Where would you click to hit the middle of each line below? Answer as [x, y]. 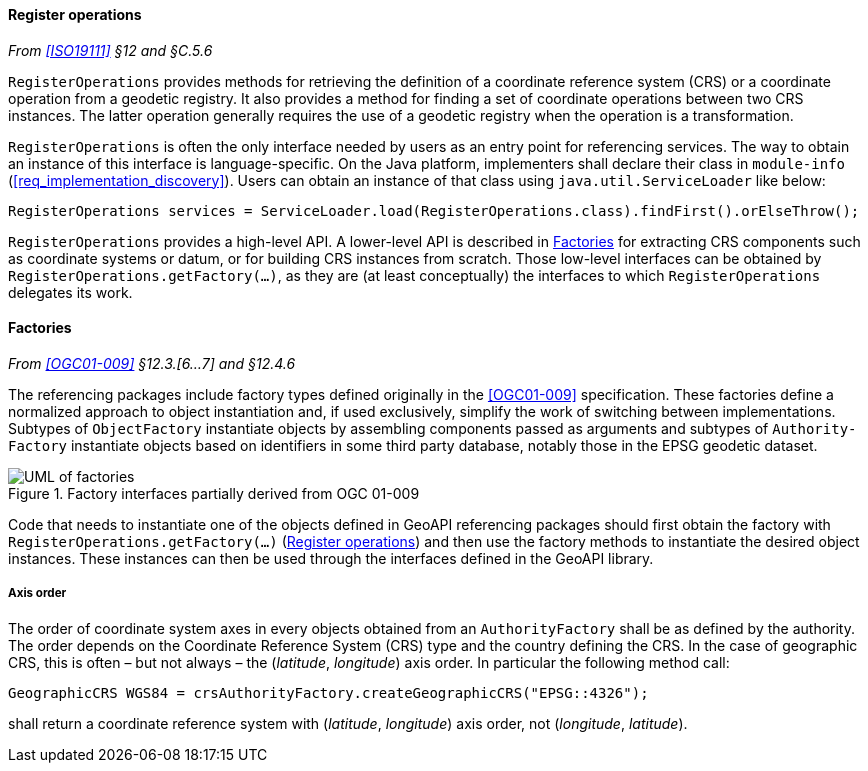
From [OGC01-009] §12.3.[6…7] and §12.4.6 [152, 363]
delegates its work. [70, 292]
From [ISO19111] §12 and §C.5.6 [110, 50]
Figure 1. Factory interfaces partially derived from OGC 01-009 [214, 493]
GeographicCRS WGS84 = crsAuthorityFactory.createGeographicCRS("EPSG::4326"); [328, 692]
